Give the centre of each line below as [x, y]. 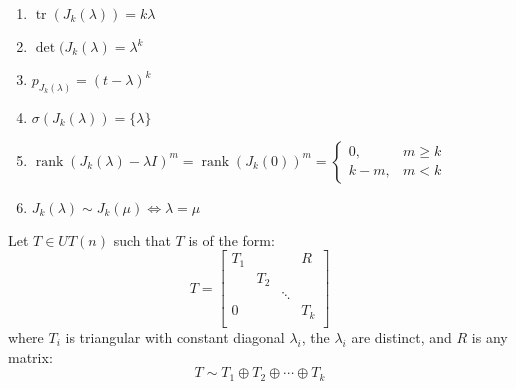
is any [489, 336]
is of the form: [231, 239]
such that [142, 239]
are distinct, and [401, 336]
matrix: [30, 356]
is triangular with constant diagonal [175, 336]
